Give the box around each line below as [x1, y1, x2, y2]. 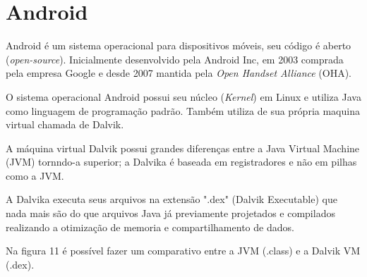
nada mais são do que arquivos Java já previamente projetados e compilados [6, 206, 335, 221]
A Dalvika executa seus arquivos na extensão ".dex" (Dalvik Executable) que [6, 192, 337, 207]
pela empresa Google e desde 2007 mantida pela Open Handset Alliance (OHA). [6, 66, 352, 80]
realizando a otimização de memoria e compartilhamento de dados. [6, 219, 294, 234]
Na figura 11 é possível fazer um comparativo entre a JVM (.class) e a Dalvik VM [6, 243, 361, 258]
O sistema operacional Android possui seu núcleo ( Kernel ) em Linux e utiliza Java [6, 89, 361, 104]
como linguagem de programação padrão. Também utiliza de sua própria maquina [6, 103, 360, 118]
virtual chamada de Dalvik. [6, 117, 124, 132]
